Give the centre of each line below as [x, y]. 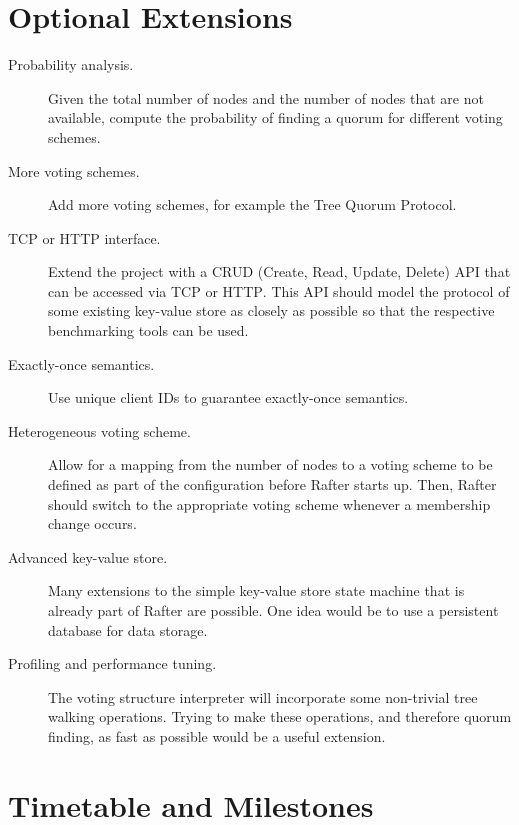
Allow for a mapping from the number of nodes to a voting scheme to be [270, 464]
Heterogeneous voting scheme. [99, 430]
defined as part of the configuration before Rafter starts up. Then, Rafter [272, 484]
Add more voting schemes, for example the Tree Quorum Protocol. [252, 204]
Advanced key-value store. [88, 556]
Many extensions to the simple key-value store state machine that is [256, 590]
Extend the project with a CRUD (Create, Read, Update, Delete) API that [279, 271]
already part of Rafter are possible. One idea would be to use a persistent [273, 610]
